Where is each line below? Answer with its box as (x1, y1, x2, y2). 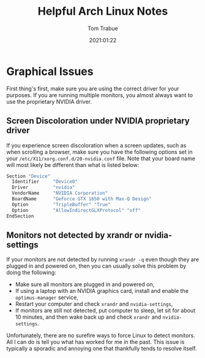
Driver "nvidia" (12, 184, 75, 191)
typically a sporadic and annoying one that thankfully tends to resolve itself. (6, 345, 197, 352)
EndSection (6, 213, 34, 219)
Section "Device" (6, 173, 51, 179)
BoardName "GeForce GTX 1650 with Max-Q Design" (12, 196, 152, 202)
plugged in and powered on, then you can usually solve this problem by (6, 262, 187, 270)
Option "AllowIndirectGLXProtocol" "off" (12, 207, 141, 213)
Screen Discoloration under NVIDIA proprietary (6, 115, 190, 126)
